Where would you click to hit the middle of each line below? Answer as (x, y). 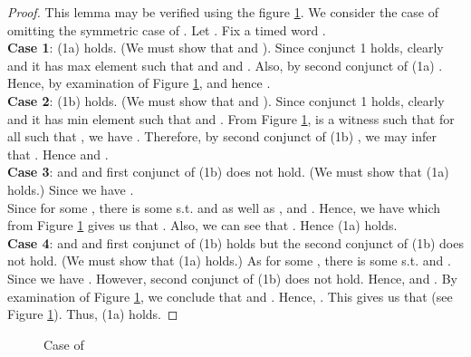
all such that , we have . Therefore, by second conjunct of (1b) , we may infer (222, 136)
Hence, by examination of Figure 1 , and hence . (139, 83)
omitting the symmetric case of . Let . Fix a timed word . (167, 29)
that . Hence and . (58, 154)
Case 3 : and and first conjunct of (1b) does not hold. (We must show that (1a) (228, 172)
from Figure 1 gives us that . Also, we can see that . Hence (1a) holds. (202, 225)
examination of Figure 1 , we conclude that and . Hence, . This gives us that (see (230, 296)
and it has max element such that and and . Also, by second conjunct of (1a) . (225, 65)
